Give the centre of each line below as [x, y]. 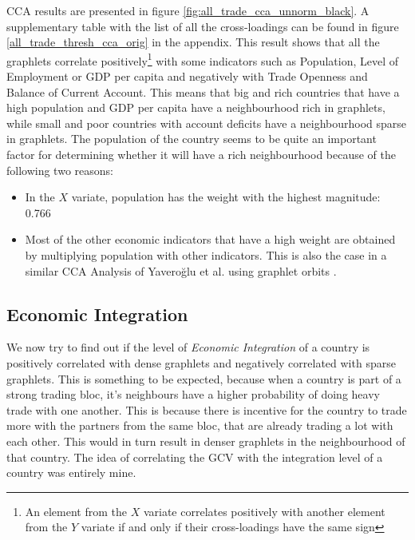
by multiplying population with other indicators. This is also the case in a [206, 254]
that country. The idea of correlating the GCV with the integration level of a [195, 457]
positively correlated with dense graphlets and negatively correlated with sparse [201, 362]
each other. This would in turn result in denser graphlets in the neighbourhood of [206, 441]
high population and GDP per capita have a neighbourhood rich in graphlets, [196, 107]
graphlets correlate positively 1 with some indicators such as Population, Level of [203, 59]
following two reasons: [60, 170]
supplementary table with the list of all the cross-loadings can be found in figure [203, 26]
